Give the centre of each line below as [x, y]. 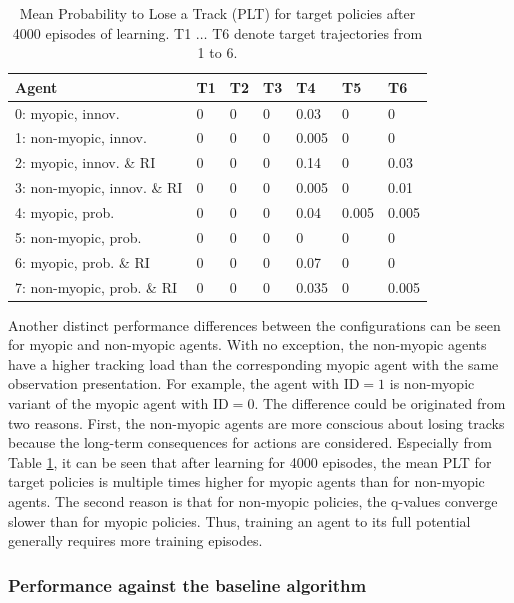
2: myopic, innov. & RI [85, 162]
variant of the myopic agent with [108, 403]
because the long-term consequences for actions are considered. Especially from [250, 442]
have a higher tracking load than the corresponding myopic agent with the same [253, 363]
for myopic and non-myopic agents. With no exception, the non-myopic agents [247, 344]
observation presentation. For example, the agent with [174, 383]
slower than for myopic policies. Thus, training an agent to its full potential [239, 520]
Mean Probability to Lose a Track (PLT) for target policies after [217, 13]
